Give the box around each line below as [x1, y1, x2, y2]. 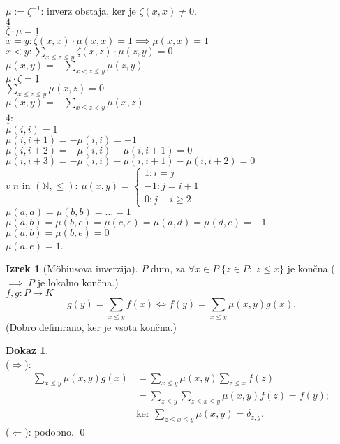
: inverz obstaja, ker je [40, 3, 136, 17]
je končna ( [287, 261, 335, 276]
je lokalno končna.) [37, 274, 119, 289]
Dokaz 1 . [6, 343, 49, 357]
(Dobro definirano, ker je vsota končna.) [6, 319, 177, 334]
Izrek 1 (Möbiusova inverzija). [6, 261, 138, 276]
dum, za [151, 261, 186, 276]
